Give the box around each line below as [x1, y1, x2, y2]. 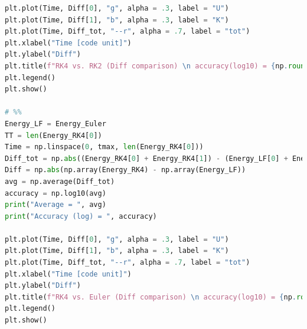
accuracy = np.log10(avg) [5, 189, 106, 198]
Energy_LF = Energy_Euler [5, 119, 106, 128]
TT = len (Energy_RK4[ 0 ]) [5, 131, 102, 140]
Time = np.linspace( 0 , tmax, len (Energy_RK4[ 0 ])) [5, 143, 204, 152]
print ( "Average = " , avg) [5, 200, 106, 209]
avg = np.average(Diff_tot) [5, 177, 115, 186]
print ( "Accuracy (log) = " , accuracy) [5, 212, 157, 221]
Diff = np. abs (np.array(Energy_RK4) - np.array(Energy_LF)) [5, 166, 246, 175]
